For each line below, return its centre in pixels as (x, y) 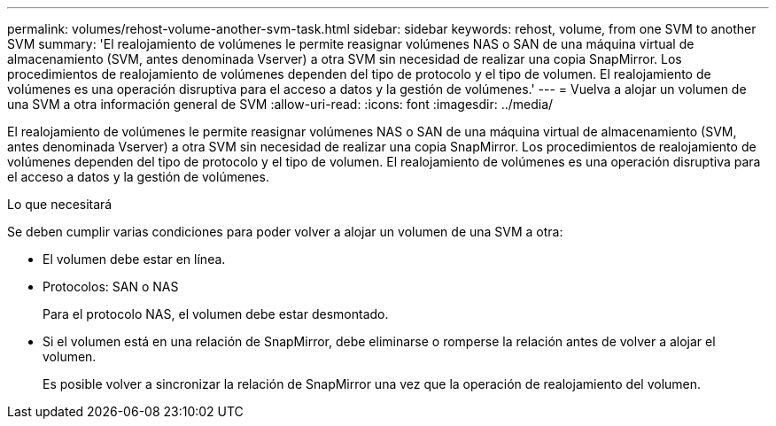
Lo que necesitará (60, 204)
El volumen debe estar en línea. (134, 259)
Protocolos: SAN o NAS (111, 287)
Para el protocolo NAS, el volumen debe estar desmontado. (216, 314)
